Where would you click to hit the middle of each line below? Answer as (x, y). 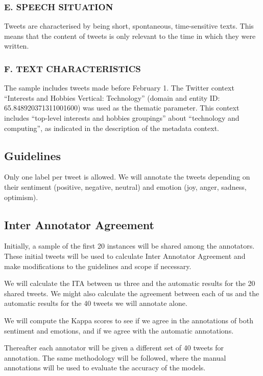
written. (17, 46)
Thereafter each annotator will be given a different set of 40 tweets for (114, 348)
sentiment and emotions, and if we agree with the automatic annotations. (119, 330)
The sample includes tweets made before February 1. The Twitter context (119, 88)
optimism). (21, 197)
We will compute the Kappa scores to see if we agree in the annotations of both (129, 320)
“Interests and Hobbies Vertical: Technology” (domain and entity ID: (112, 97)
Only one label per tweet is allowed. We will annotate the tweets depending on (127, 177)
